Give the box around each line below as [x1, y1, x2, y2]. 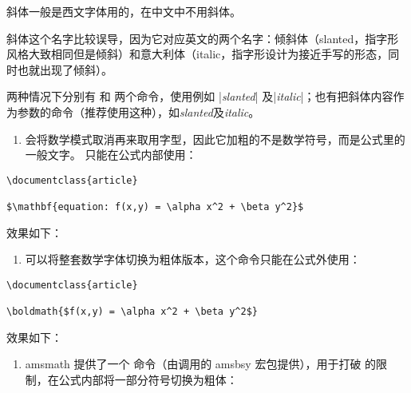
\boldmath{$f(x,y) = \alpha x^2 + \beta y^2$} [6, 306, 258, 318]
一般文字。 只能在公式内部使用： [25, 146, 197, 163]
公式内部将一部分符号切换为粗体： [58, 371, 238, 388]
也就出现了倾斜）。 [17, 61, 113, 77]
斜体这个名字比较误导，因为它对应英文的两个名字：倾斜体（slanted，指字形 [6, 30, 399, 46]
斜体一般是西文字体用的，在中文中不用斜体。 [6, 3, 241, 19]
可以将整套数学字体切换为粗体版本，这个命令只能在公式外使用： [25, 251, 361, 268]
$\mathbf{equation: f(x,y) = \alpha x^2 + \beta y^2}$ [6, 201, 304, 213]
